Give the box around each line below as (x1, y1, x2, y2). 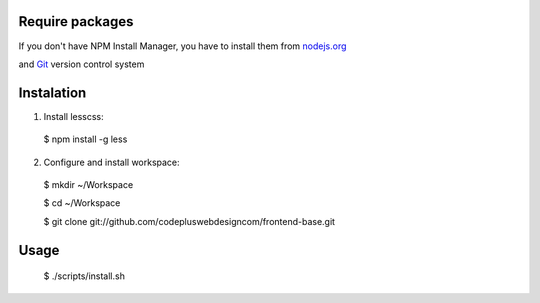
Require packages (18, 13, 134, 30)
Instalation (18, 84, 87, 101)
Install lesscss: (43, 110, 104, 122)
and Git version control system (18, 58, 145, 70)
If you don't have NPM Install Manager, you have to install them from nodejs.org (18, 40, 347, 52)
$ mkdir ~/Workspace (43, 178, 134, 190)
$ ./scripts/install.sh (43, 270, 125, 282)
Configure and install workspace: (43, 156, 180, 168)
